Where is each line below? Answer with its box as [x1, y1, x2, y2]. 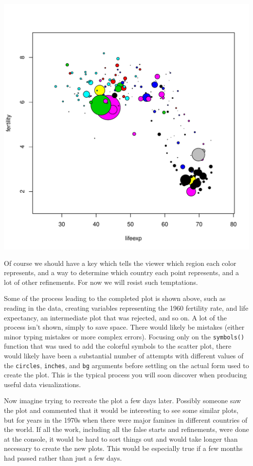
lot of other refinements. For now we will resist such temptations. [4, 277, 198, 287]
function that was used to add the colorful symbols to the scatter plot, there [4, 341, 232, 351]
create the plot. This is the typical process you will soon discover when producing [4, 370, 247, 380]
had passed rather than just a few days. [4, 453, 122, 463]
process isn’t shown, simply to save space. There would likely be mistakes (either [4, 322, 245, 332]
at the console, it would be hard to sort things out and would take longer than [4, 433, 238, 444]
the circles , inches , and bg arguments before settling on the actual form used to [4, 360, 249, 370]
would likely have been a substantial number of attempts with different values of [4, 351, 244, 360]
